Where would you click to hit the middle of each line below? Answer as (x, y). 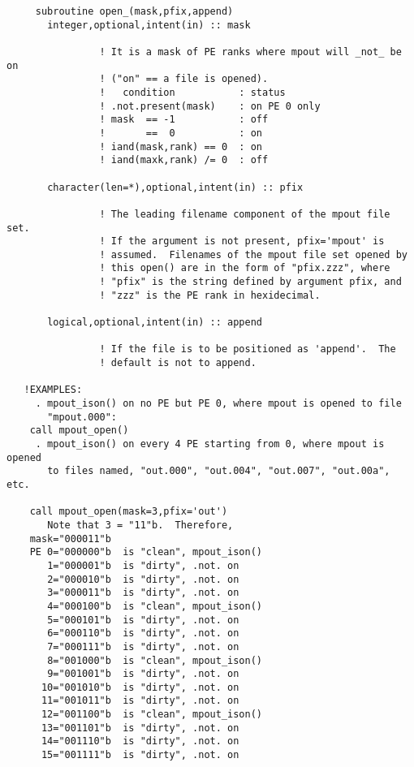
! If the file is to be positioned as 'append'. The (248, 349)
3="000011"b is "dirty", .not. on (143, 593)
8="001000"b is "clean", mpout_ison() (155, 660)
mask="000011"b (70, 539)
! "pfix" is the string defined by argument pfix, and (250, 282)
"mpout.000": (82, 417)
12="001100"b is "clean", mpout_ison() (151, 715)
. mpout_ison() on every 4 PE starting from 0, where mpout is (210, 444)
